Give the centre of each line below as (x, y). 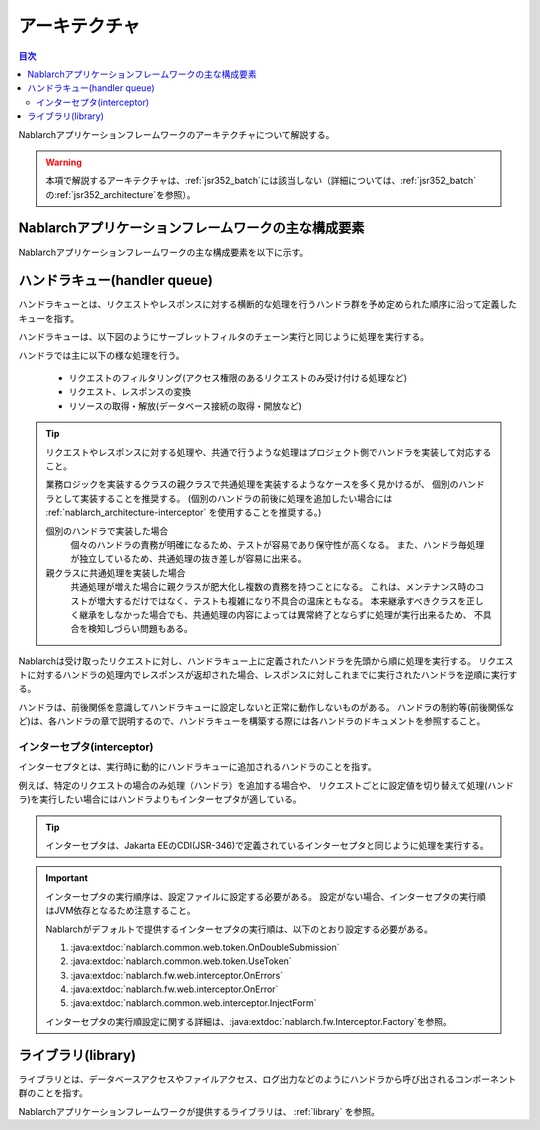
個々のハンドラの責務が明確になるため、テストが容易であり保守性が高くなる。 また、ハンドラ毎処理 (277, 544)
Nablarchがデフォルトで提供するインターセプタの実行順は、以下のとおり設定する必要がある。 (239, 929)
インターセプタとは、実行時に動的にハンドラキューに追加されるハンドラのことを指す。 (197, 767)
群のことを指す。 (53, 1093)
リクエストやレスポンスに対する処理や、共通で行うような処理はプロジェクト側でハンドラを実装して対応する (268, 452)
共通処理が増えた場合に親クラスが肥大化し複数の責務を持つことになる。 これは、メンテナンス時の (273, 587)
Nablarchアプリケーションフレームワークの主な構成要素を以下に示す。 (163, 252)
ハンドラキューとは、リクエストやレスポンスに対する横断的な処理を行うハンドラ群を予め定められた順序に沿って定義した (268, 304)
